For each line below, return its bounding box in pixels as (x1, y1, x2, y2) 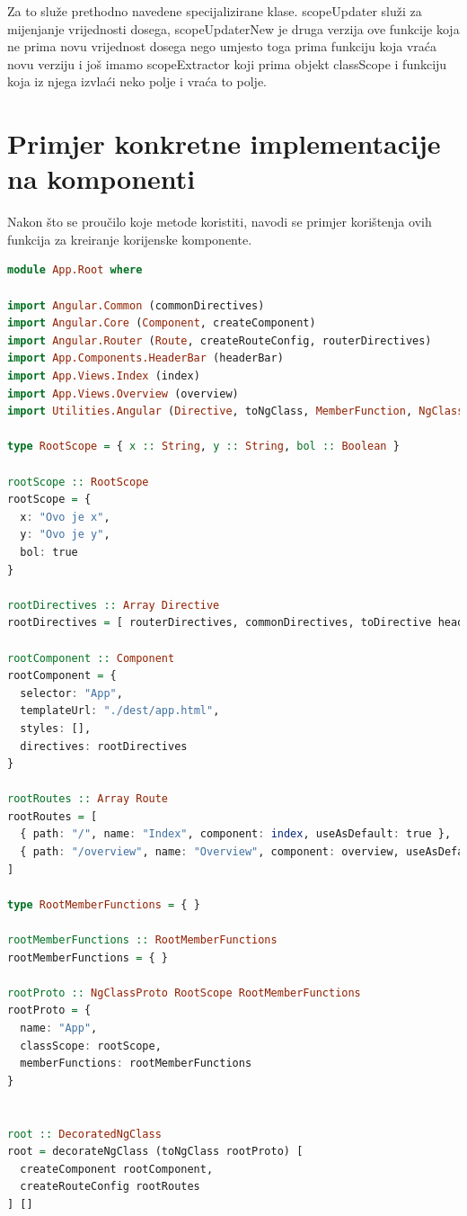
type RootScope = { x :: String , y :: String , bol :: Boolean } (7, 440, 400, 453)
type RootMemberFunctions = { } (7, 898, 200, 911)
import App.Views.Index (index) (7, 370, 200, 383)
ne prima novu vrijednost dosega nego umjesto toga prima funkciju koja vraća (7, 37, 436, 56)
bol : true (20, 545, 78, 559)
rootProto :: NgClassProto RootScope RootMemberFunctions (7, 986, 361, 999)
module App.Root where (7, 264, 143, 277)
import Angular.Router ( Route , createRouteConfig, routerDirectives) (7, 334, 432, 347)
